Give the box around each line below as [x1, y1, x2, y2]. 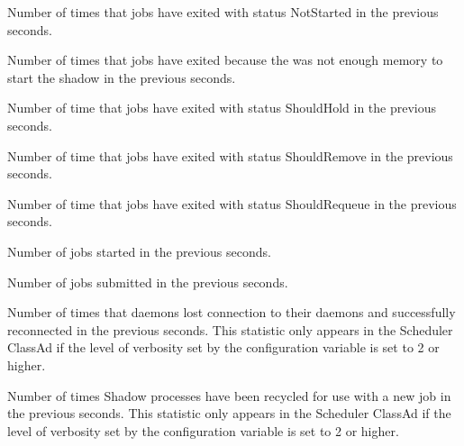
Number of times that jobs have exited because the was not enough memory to [7, 50, 443, 69]
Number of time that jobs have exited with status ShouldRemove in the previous [7, 146, 453, 165]
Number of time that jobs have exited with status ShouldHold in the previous [7, 98, 437, 117]
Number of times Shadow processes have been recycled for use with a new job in [7, 386, 451, 405]
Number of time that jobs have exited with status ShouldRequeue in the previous [7, 194, 457, 213]
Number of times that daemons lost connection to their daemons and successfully [7, 303, 456, 322]
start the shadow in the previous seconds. [7, 68, 236, 86]
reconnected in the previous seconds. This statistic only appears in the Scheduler [7, 320, 453, 339]
